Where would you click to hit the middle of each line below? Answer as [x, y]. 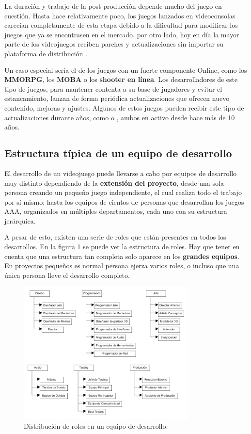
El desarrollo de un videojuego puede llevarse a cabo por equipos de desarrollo [121, 173]
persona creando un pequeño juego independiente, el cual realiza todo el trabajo [123, 192]
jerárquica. [20, 220]
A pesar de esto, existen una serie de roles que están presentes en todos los [115, 237]
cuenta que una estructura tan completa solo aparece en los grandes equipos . [122, 256]
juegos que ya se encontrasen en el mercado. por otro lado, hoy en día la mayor [122, 34]
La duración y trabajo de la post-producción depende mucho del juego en [113, 6]
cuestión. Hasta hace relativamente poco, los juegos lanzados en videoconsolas [120, 15]
